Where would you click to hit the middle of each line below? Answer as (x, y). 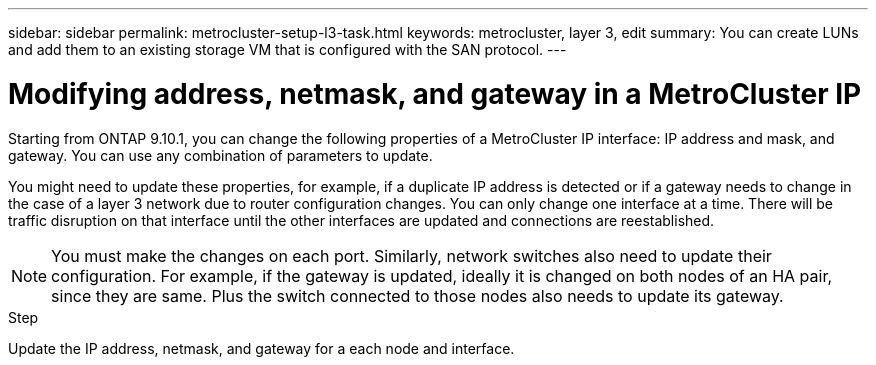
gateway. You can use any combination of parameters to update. (220, 155)
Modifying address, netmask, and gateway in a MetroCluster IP (435, 93)
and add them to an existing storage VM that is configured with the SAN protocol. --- (287, 49)
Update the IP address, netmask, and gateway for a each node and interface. (261, 348)
